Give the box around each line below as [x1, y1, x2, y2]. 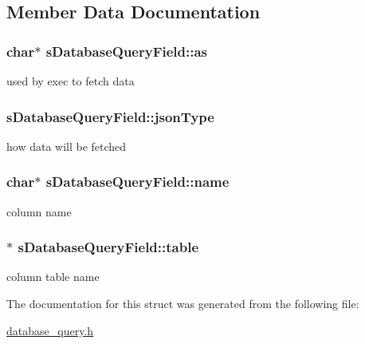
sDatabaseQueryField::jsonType [6, 106, 214, 126]
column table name [6, 268, 100, 285]
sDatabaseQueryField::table [18, 237, 198, 257]
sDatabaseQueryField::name [45, 172, 230, 192]
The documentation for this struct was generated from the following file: [6, 295, 359, 312]
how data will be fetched [6, 137, 127, 154]
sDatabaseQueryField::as [45, 41, 208, 61]
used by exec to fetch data [6, 73, 135, 89]
